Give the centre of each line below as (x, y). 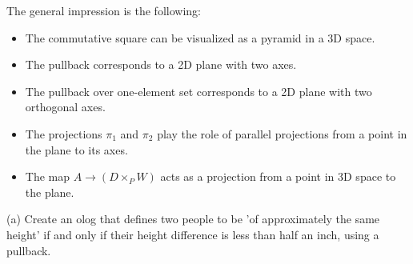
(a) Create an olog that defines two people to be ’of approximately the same (193, 219)
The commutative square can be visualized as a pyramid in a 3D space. (200, 37)
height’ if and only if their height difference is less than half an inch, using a (193, 234)
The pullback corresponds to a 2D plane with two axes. (161, 64)
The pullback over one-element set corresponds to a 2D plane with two (198, 91)
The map (48, 176)
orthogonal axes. (65, 107)
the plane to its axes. (76, 149)
